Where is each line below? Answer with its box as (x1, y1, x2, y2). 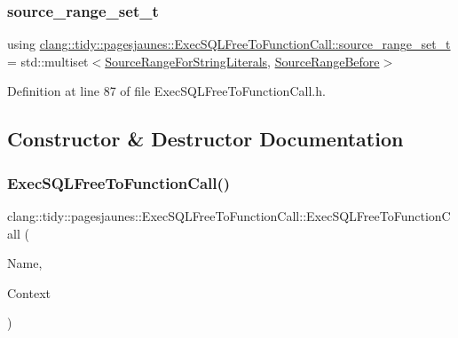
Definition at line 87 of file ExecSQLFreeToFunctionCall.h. (7, 82, 326, 100)
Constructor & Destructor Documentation (7, 125, 404, 153)
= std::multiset (7, 51, 89, 70)
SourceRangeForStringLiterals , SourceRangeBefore (105, 51, 380, 70)
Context (7, 283, 51, 302)
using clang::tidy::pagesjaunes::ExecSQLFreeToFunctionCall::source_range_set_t (7, 35, 451, 53)
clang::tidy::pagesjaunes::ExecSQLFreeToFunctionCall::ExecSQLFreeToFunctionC (7, 207, 451, 224)
